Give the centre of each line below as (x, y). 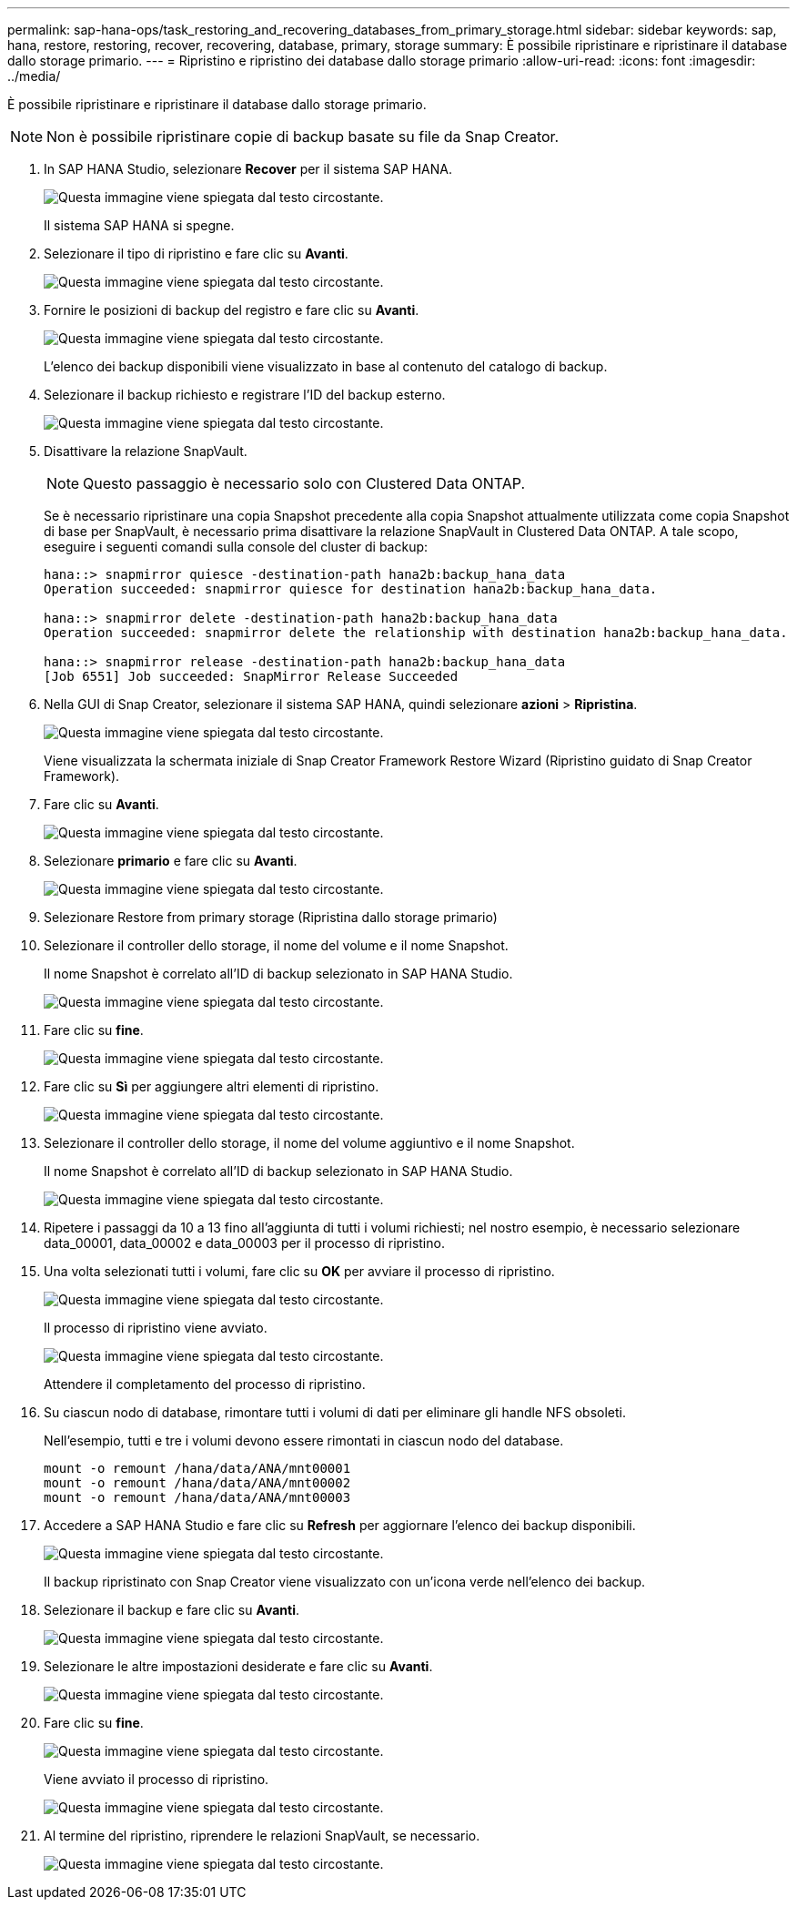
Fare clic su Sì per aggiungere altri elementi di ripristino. (212, 1086)
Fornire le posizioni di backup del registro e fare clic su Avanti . (232, 310)
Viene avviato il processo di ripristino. (156, 1779)
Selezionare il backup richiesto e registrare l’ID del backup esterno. (245, 395)
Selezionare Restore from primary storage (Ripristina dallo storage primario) (271, 917)
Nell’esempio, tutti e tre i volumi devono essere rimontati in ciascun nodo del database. (304, 1440)
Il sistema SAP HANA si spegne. (139, 225)
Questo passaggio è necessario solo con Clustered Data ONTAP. (304, 483)
